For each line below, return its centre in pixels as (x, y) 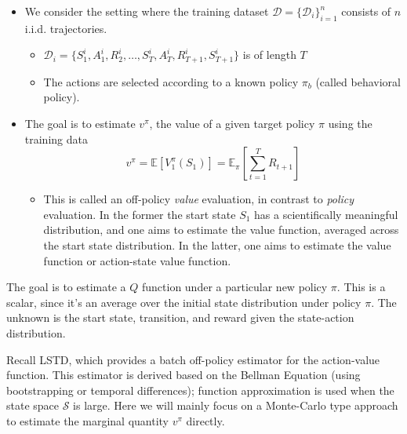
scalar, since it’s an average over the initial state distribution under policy (184, 302)
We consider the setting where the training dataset (147, 11)
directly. (205, 420)
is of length (269, 55)
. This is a (361, 287)
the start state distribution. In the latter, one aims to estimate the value (217, 245)
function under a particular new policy (234, 287)
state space (33, 405)
